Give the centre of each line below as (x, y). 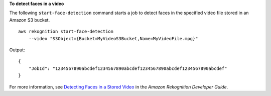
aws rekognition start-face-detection (66, 32)
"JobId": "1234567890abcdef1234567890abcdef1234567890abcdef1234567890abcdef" (128, 68)
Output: (17, 50)
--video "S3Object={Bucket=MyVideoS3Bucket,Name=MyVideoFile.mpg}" (113, 38)
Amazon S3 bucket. (30, 20)
